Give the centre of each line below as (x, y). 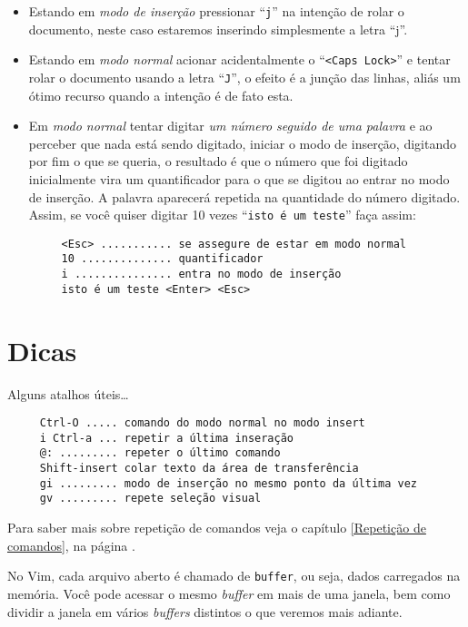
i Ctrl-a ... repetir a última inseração (166, 438)
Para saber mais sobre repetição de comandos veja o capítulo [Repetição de (217, 528)
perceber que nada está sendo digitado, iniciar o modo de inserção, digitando (242, 143)
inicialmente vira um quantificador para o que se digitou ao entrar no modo (239, 178)
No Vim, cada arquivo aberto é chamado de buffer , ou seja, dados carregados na (234, 576)
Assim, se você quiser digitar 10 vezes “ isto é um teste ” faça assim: (222, 215)
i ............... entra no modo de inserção (201, 274)
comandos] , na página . (71, 545)
